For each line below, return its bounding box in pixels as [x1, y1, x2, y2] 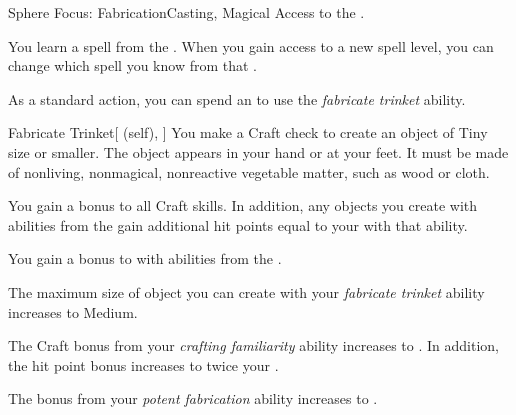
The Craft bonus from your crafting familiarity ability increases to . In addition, [8, 335, 499, 356]
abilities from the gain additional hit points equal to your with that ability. [8, 214, 468, 235]
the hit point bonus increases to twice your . [8, 354, 279, 375]
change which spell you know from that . [8, 55, 258, 76]
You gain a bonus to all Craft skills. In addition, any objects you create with [8, 195, 478, 216]
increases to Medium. [8, 301, 138, 322]
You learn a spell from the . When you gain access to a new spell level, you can [8, 35, 494, 56]
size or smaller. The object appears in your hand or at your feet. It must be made [8, 141, 509, 162]
